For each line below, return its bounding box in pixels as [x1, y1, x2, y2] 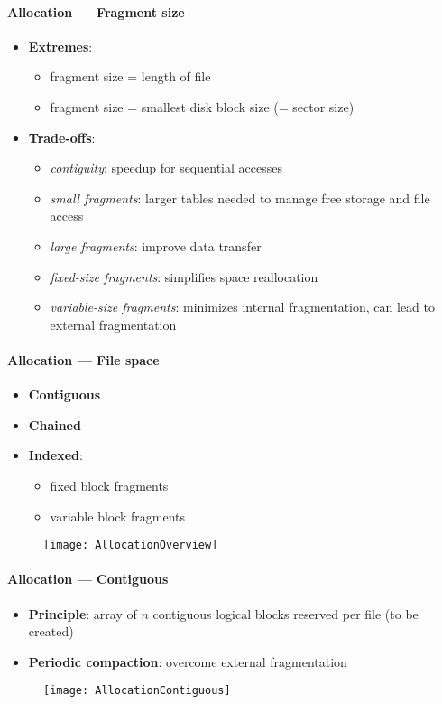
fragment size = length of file [50, 67, 211, 86]
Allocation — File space [7, 350, 160, 369]
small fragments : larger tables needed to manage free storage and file [50, 188, 430, 207]
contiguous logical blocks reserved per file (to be [152, 604, 419, 623]
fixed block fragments [50, 475, 169, 494]
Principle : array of [28, 604, 137, 623]
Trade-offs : [28, 127, 96, 146]
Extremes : [28, 36, 93, 55]
